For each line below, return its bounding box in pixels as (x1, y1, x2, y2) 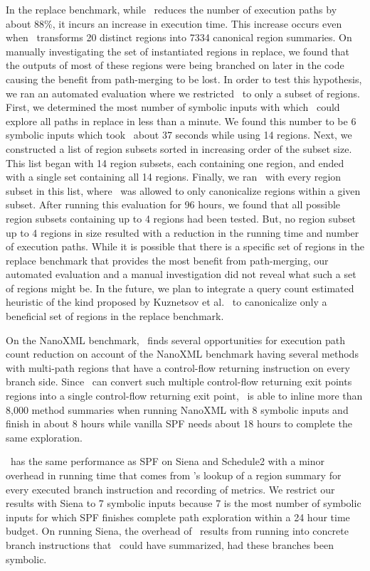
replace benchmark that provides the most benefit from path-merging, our (6, 252, 329, 267)
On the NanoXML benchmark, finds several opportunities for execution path (6, 332, 346, 347)
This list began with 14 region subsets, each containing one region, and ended (6, 155, 344, 170)
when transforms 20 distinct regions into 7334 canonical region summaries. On (6, 30, 352, 45)
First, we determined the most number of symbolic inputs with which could (6, 100, 340, 114)
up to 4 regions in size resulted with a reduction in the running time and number (6, 225, 359, 240)
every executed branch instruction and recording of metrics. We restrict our (6, 481, 335, 496)
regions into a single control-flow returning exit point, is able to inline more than (6, 388, 363, 403)
